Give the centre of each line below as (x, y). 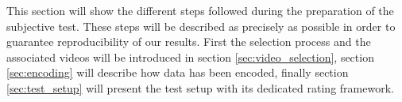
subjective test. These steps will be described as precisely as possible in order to (201, 26)
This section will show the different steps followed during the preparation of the (200, 10)
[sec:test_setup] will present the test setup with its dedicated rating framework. (200, 87)
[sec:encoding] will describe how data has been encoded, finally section (178, 72)
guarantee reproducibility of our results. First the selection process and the (189, 42)
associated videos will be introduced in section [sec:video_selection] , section (190, 57)
